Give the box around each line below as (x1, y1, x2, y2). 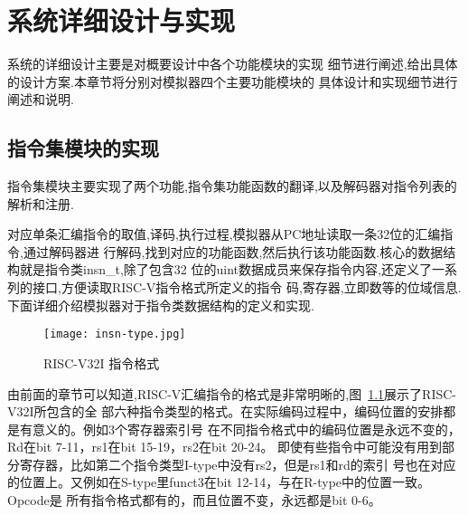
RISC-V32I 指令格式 (43, 353, 160, 372)
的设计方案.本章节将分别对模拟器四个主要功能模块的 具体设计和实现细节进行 (7, 72, 458, 91)
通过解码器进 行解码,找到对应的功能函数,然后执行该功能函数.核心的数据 (23, 242, 444, 261)
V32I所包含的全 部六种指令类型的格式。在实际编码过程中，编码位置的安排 (7, 402, 444, 421)
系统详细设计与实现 (7, 2, 236, 39)
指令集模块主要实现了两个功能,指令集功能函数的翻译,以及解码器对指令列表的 (7, 176, 457, 196)
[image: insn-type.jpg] (43, 328, 186, 341)
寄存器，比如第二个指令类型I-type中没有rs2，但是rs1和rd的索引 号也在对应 (19, 454, 456, 473)
